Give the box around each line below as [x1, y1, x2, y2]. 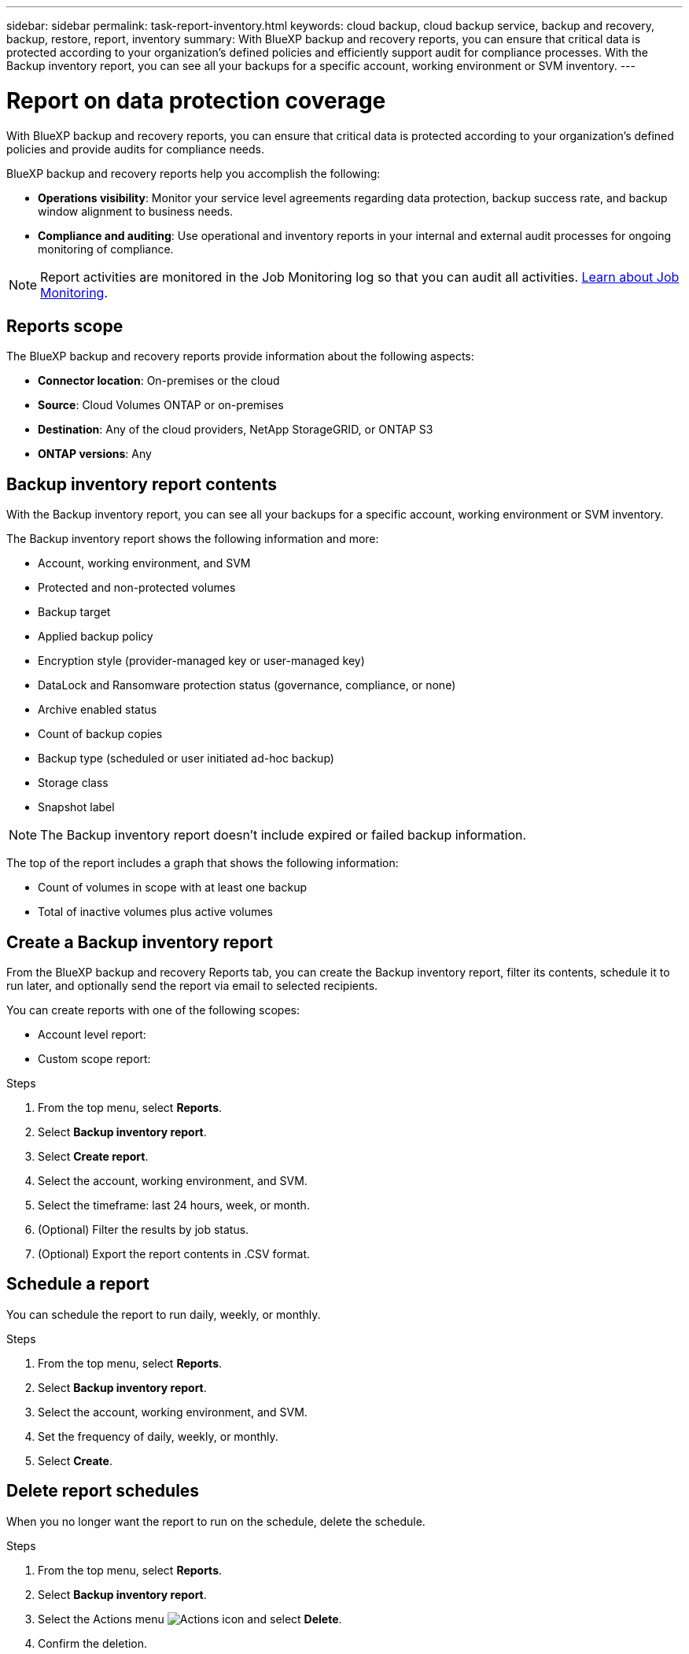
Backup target [38, 605, 111, 619]
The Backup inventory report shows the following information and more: [6, 532, 379, 546]
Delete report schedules [6, 1481, 200, 1501]
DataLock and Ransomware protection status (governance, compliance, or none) [38, 678, 456, 692]
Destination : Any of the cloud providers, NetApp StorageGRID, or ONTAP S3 [38, 423, 433, 437]
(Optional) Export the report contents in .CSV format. [38, 1247, 311, 1261]
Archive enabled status [38, 703, 157, 717]
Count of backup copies [38, 727, 163, 741]
